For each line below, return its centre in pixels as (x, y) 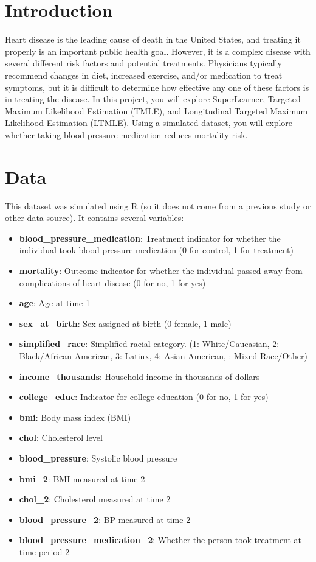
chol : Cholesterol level (61, 437)
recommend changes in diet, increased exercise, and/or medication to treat (144, 75)
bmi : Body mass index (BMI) (75, 417)
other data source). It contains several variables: (94, 218)
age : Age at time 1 (54, 303)
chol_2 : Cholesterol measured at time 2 (95, 499)
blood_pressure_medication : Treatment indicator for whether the (150, 238)
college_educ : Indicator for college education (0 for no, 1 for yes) (144, 397)
